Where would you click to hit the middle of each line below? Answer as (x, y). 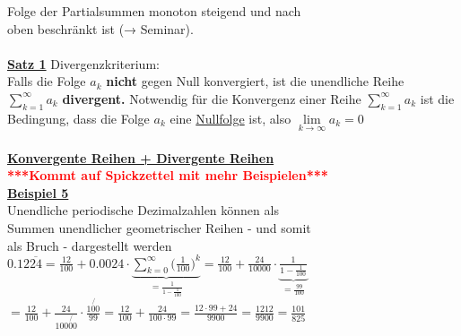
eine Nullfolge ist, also (230, 118)
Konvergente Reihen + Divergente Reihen (141, 157)
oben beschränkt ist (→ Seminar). (100, 28)
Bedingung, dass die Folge (78, 118)
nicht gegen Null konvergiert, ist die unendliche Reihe (255, 81)
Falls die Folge (47, 81)
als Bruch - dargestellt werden (90, 245)
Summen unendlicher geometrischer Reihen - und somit (159, 227)
